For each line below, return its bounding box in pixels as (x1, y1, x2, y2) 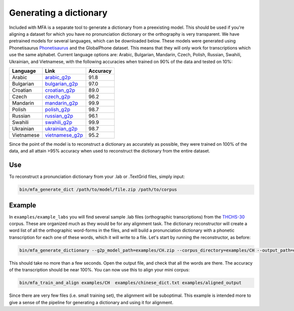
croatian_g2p (45, 87, 75, 93)
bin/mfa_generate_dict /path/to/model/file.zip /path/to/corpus (19, 187, 177, 193)
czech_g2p (45, 93, 71, 100)
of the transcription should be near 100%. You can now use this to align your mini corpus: (9, 267, 190, 273)
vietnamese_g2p (45, 132, 83, 138)
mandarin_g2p (45, 99, 78, 106)
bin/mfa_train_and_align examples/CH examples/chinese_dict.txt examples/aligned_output (19, 280, 242, 286)
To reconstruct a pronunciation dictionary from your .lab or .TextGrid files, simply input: (9, 174, 185, 179)
